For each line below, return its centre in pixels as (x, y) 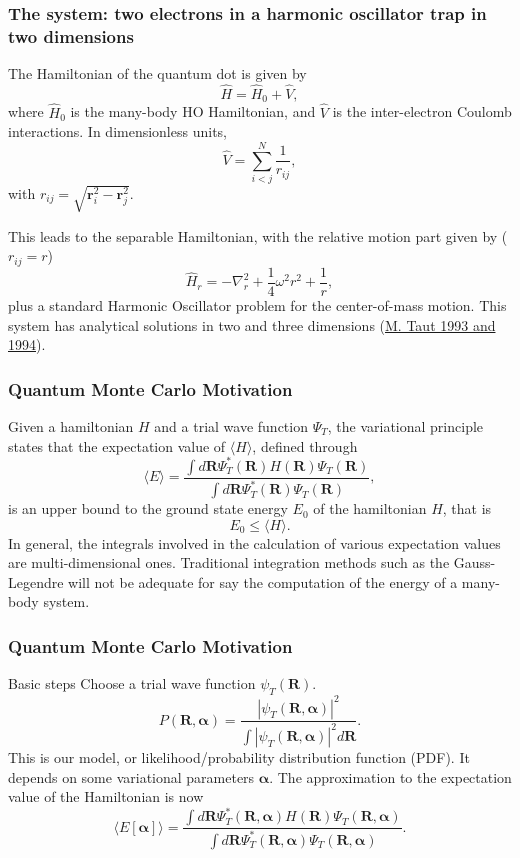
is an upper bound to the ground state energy (148, 508)
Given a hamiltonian (71, 426)
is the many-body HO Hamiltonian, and (193, 111)
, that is (467, 508)
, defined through (305, 445)
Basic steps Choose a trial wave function (132, 683)
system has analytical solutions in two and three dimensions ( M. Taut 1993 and (252, 324)
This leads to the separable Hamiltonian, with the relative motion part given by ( (258, 235)
